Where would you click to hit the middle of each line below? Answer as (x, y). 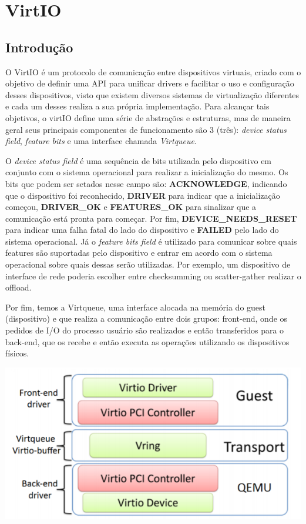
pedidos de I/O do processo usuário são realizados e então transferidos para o (145, 330)
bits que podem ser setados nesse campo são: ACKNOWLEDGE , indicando (146, 183)
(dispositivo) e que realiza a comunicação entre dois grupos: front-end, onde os (147, 318)
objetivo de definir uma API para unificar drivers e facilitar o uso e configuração (150, 83)
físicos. (17, 353)
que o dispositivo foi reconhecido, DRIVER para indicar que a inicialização (143, 195)
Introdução (39, 47)
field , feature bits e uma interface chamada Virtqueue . (101, 141)
